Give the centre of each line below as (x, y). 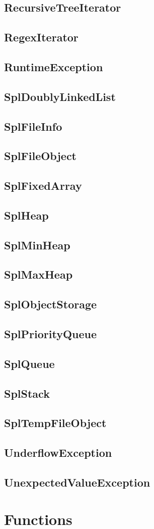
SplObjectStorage (51, 304)
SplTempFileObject (55, 423)
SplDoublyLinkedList (60, 96)
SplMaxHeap (38, 274)
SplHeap (26, 215)
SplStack (27, 393)
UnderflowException (58, 453)
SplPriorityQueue (51, 333)
